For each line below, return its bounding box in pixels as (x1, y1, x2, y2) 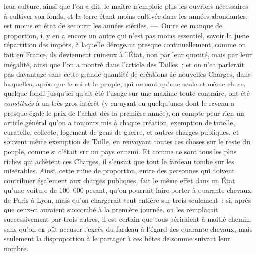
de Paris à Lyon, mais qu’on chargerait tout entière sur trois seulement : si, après (4, 194, 251, 205)
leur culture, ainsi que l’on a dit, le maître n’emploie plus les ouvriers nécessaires (4, 1, 248, 11)
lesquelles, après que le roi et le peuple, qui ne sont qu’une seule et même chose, (4, 78, 246, 88)
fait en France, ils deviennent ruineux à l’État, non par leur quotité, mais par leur (4, 49, 252, 59)
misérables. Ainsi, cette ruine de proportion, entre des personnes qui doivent (4, 166, 235, 176)
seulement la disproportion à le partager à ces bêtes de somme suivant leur (4, 233, 230, 244)
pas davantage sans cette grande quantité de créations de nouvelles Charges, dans (4, 69, 251, 79)
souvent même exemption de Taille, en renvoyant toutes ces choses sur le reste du (4, 136, 250, 147)
